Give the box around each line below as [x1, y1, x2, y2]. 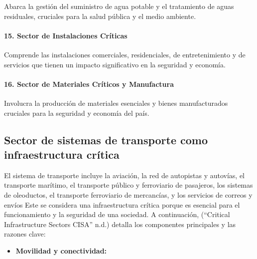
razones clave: [4, 229, 46, 239]
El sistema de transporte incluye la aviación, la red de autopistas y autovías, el [4, 170, 245, 180]
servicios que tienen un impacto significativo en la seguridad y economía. [4, 59, 226, 69]
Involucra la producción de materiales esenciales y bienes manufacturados [4, 97, 228, 108]
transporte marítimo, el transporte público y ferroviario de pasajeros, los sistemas [4, 180, 253, 190]
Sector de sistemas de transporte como [4, 132, 208, 147]
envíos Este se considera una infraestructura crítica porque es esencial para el [4, 199, 240, 210]
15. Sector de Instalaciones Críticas [4, 30, 128, 40]
